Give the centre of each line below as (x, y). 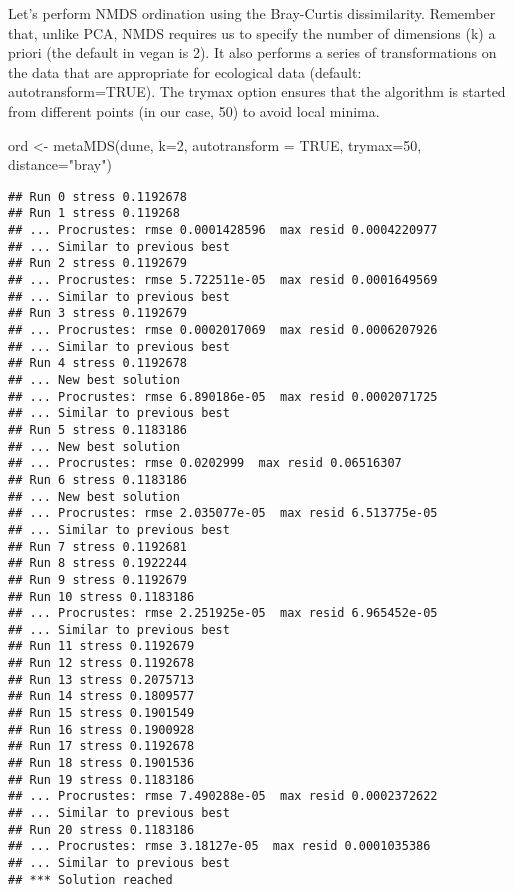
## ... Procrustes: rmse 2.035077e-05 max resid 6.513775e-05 (223, 513)
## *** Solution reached (90, 879)
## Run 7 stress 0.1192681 (97, 546)
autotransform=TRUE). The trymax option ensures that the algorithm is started (257, 91)
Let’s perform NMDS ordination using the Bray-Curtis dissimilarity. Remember (252, 13)
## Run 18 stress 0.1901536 (101, 763)
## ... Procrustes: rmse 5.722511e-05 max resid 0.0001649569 (223, 280)
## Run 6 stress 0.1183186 (97, 479)
